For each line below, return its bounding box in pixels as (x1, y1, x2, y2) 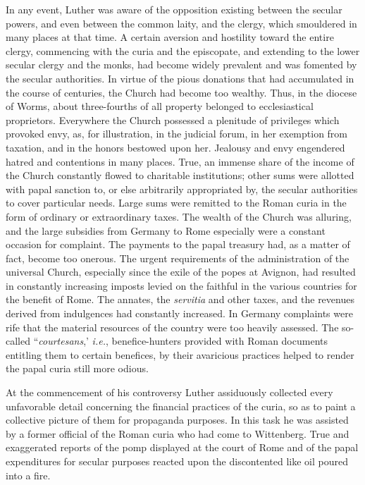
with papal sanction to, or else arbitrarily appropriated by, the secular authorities (6, 181, 358, 196)
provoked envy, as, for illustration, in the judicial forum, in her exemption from (6, 126, 348, 141)
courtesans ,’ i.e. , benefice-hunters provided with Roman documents (38, 333, 328, 348)
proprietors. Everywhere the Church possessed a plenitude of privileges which (6, 112, 340, 127)
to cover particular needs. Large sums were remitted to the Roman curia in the (6, 195, 347, 210)
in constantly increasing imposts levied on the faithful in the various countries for (6, 278, 357, 293)
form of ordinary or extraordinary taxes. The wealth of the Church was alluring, (6, 209, 352, 223)
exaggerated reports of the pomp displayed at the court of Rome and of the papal (6, 440, 359, 455)
